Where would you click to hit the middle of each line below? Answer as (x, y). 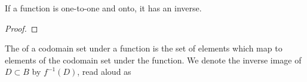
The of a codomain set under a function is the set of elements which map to (144, 48)
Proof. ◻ (22, 28)
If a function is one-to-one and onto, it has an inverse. (103, 8)
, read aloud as (104, 72)
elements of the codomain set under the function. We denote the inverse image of (153, 60)
